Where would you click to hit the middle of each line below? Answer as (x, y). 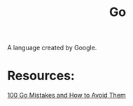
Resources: (41, 76)
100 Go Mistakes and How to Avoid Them (66, 96)
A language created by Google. (52, 48)
